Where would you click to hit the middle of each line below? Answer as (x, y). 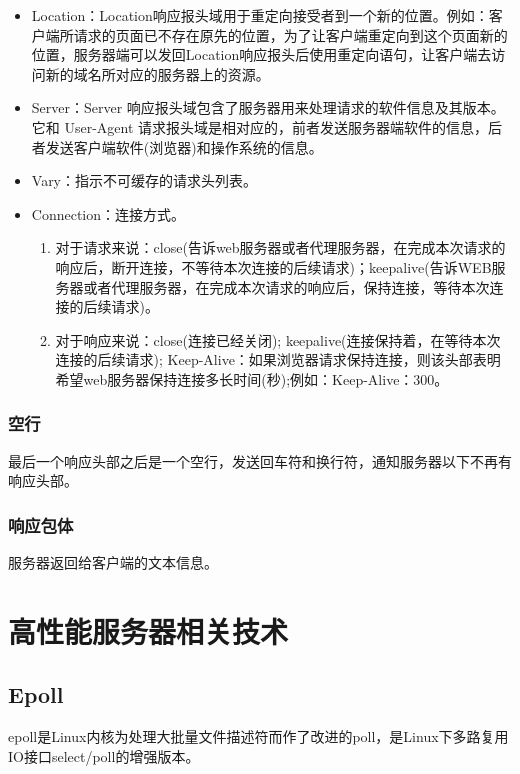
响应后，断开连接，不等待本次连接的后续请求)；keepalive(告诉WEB (273, 266)
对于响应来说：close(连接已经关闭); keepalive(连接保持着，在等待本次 (278, 339)
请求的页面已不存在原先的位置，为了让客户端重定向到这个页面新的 (290, 34)
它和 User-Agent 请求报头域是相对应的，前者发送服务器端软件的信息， (260, 126)
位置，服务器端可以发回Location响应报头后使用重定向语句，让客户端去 (261, 54)
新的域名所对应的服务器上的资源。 (157, 73)
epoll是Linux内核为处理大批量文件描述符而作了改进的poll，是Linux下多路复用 (258, 736)
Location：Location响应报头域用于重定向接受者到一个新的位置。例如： (260, 15)
